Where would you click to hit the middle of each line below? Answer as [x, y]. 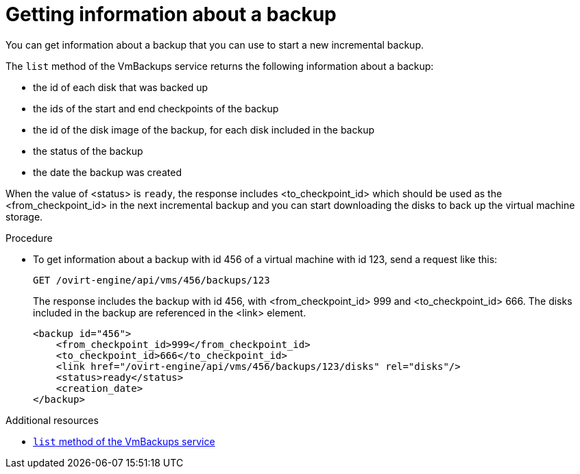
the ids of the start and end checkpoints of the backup [156, 108]
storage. [24, 216]
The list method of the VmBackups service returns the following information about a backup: [220, 66]
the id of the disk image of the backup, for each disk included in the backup [204, 129]
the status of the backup [88, 151]
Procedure [29, 238]
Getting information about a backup [171, 14]
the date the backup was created [107, 172]
